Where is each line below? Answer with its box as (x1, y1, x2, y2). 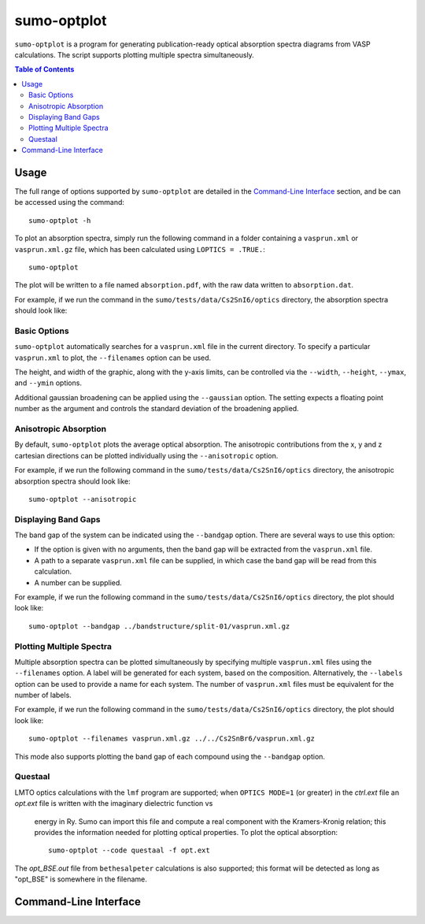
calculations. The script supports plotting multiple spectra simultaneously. (14, 50, 255, 59)
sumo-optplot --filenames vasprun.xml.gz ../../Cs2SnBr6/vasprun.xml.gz (28, 734, 315, 744)
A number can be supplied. (34, 577, 122, 587)
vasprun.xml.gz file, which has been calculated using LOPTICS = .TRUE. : (14, 244, 265, 254)
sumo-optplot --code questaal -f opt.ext (48, 846, 210, 855)
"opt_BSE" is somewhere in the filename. (14, 874, 147, 884)
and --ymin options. (14, 378, 83, 388)
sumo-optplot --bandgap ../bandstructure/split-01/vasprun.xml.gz (28, 622, 290, 630)
